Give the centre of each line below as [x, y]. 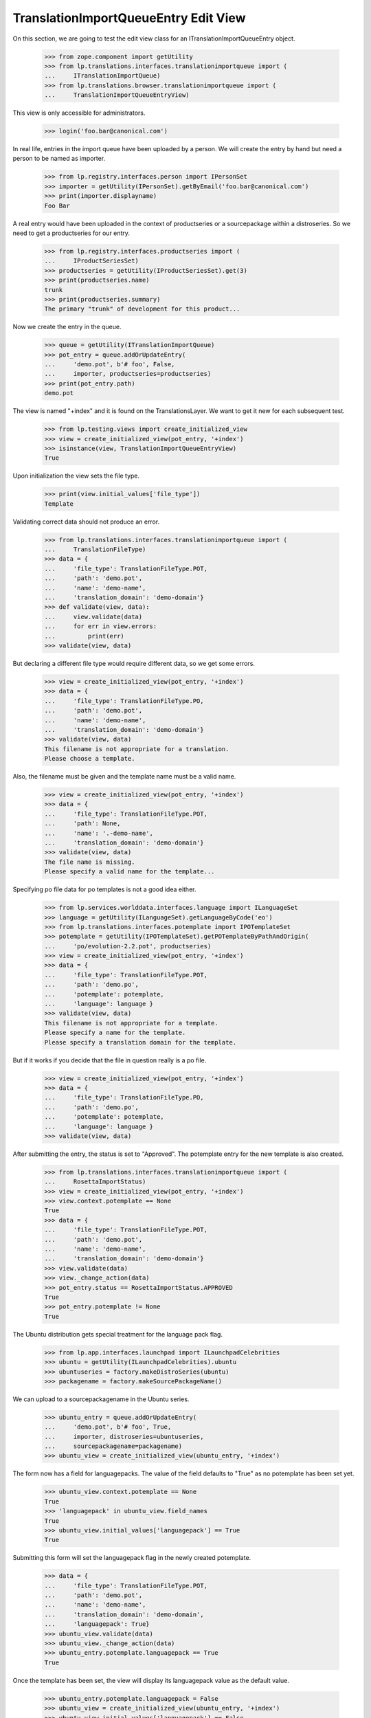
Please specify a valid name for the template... [130, 872]
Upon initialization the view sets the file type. [76, 476]
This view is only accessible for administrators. [79, 113]
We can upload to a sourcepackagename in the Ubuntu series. [101, 1399]
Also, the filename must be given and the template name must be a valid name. [124, 777]
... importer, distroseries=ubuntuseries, [124, 1437]
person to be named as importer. [59, 159]
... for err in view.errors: [101, 626]
